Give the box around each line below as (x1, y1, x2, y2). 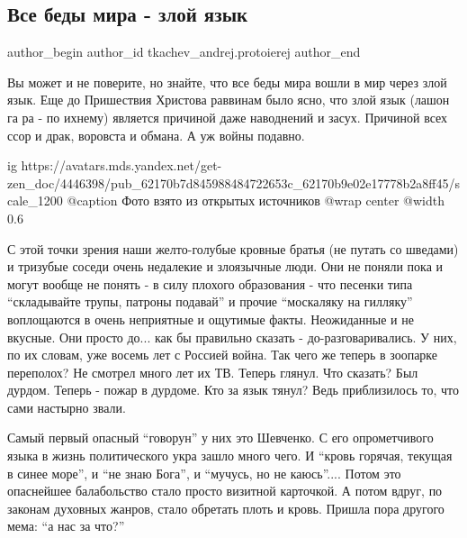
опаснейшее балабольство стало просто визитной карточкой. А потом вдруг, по (7, 481, 443, 500)
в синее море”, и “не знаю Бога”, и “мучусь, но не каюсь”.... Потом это (7, 463, 401, 482)
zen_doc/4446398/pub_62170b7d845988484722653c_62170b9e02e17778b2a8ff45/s (7, 173, 460, 192)
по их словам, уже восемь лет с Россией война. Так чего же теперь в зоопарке (7, 345, 438, 364)
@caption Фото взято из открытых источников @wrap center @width (67, 191, 445, 210)
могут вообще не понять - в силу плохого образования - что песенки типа (7, 274, 413, 293)
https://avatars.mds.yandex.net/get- (21, 156, 222, 175)
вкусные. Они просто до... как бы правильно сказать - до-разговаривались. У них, (7, 327, 457, 346)
